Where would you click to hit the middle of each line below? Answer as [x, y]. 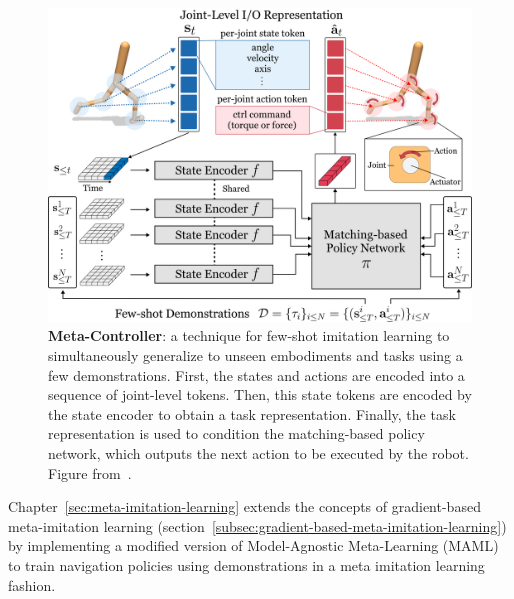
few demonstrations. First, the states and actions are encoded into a [256, 374]
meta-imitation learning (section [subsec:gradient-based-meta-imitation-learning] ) [257, 525]
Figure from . [90, 472]
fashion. [32, 584]
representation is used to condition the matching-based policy [236, 433]
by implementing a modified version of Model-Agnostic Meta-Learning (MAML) [253, 545]
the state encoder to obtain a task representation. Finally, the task [252, 413]
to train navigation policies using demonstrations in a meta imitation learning [246, 564]
